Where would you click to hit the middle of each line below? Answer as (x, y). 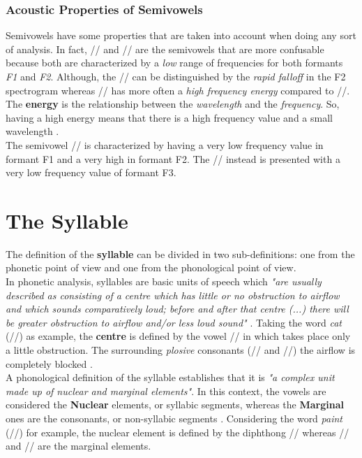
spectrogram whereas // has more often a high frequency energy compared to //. (178, 90)
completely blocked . (49, 363)
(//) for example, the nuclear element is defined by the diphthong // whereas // (178, 432)
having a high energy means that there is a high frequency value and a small (169, 117)
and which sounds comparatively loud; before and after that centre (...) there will (177, 309)
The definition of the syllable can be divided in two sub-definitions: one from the (180, 253)
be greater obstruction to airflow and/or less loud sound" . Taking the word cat (174, 322)
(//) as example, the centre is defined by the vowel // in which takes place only (178, 336)
